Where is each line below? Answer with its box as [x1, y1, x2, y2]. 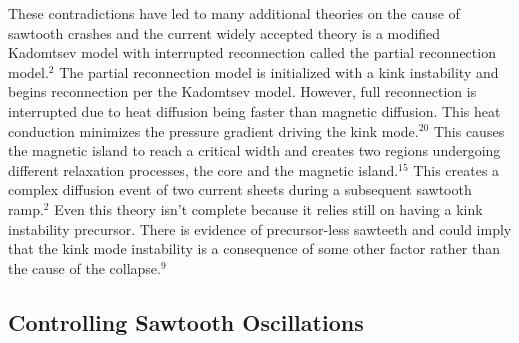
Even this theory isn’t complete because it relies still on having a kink [54, 198, 483, 219]
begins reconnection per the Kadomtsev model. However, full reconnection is [8, 81, 477, 102]
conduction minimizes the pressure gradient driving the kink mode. [8, 120, 419, 141]
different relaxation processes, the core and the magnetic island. [8, 159, 399, 180]
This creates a [413, 159, 500, 180]
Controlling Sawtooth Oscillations [8, 306, 364, 337]
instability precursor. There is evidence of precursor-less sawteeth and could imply [8, 218, 512, 239]
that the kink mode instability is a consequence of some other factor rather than [8, 238, 501, 259]
